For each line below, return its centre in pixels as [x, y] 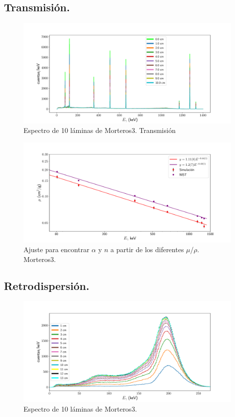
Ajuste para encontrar [57, 249]
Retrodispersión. [47, 285]
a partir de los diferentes [147, 249]
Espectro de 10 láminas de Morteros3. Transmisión [100, 130]
